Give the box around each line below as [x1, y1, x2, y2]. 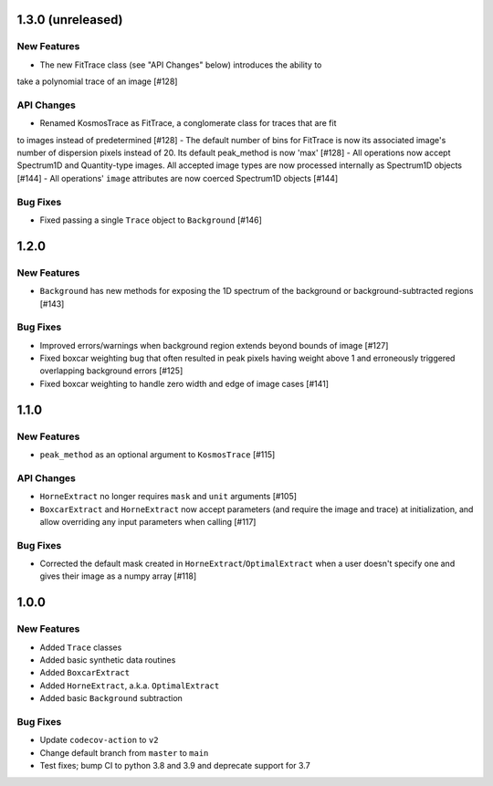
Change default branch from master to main [39, 747, 209, 758]
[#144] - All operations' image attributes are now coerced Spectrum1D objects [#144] [16, 173, 339, 183]
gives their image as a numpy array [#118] [39, 571, 196, 582]
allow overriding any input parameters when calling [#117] [39, 516, 257, 527]
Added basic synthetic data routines [39, 655, 176, 665]
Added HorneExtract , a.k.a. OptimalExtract [39, 680, 220, 691]
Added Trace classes [39, 642, 122, 653]
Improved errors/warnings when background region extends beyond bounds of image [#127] [39, 340, 389, 351]
